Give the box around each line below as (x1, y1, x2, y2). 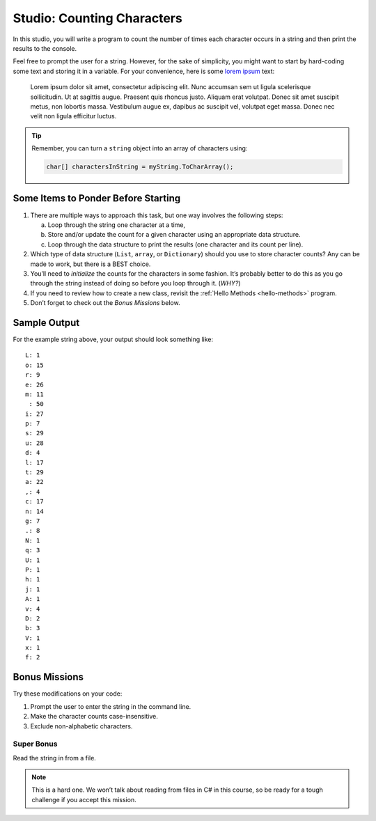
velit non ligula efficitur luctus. (30, 112, 117, 120)
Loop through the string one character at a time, (47, 220, 186, 229)
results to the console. (13, 44, 77, 52)
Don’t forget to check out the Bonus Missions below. (30, 299, 180, 307)
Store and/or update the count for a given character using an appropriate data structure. (47, 230, 301, 239)
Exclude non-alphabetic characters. (30, 721, 133, 730)
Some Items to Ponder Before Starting (13, 192, 181, 205)
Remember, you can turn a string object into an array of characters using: (31, 144, 248, 153)
